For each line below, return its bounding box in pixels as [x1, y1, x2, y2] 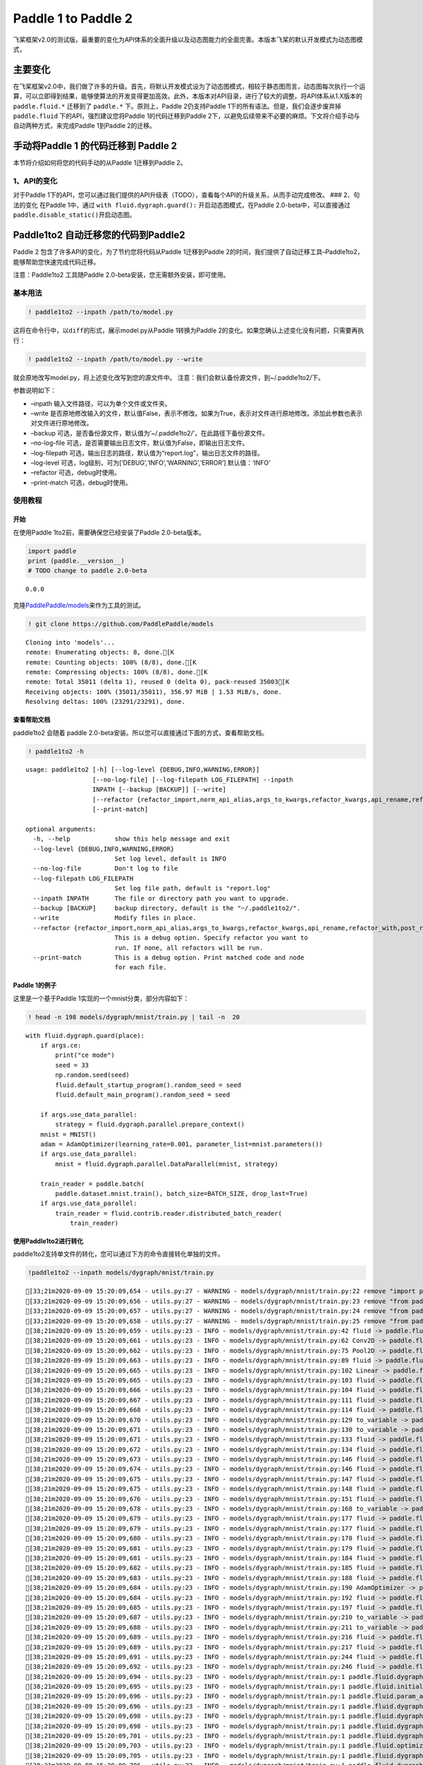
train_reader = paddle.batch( [39, 1180, 145, 1187]
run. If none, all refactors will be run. [114, 943, 264, 952]
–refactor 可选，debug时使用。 [30, 468, 121, 477]
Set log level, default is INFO [114, 855, 227, 863]
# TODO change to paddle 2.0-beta [27, 567, 147, 575]
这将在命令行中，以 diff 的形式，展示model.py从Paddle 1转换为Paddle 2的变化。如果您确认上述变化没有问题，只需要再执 [13, 326, 364, 335]
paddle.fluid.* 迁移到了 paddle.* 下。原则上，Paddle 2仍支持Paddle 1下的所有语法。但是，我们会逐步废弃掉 [13, 102, 342, 110]
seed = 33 [55, 1061, 90, 1069]
